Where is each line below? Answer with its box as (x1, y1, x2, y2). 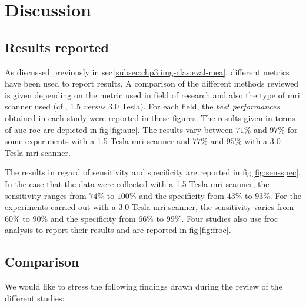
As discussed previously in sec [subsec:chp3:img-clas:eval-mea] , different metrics (5, 65, 290, 78)
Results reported (5, 38, 109, 56)
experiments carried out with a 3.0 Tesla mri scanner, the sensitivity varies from (5, 201, 294, 213)
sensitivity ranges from (5, 189, 87, 201)
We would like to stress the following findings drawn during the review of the (5, 280, 282, 292)
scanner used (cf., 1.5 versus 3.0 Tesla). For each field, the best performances (5, 100, 280, 112)
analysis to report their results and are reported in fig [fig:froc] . (5, 224, 231, 236)
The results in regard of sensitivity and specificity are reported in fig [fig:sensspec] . (5, 166, 301, 178)
